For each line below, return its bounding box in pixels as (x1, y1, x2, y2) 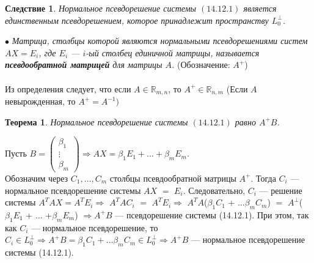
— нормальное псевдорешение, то (31, 221, 158, 234)
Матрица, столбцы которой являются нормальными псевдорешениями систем (12, 34, 308, 47)
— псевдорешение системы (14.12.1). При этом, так (115, 208, 309, 221)
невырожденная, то (5, 95, 76, 108)
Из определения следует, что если (5, 82, 131, 95)
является (243, 2, 277, 14)
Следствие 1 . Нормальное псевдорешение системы (5, 2, 197, 14)
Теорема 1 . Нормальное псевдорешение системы (5, 115, 188, 128)
